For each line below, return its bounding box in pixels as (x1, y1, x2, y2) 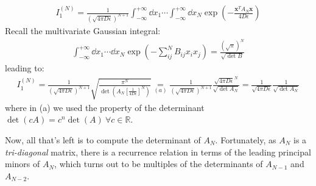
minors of (5, 157, 40, 170)
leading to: (5, 62, 44, 74)
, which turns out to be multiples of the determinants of (54, 157, 263, 170)
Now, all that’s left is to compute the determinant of (5, 133, 201, 146)
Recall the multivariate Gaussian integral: (5, 24, 161, 37)
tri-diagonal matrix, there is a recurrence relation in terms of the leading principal (5, 145, 311, 158)
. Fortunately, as (215, 133, 276, 146)
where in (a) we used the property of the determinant (5, 101, 205, 113)
